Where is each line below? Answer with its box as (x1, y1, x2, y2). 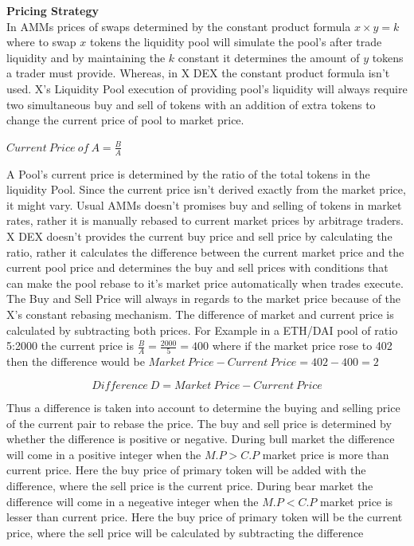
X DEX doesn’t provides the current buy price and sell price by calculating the (6, 227, 393, 244)
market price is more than (262, 446, 389, 462)
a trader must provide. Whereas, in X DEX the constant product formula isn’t (6, 65, 390, 81)
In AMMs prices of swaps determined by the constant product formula (6, 18, 351, 34)
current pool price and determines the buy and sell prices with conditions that (6, 259, 389, 276)
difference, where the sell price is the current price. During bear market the (6, 477, 373, 493)
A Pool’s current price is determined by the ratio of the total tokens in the (6, 165, 370, 182)
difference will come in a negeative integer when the (6, 493, 259, 509)
